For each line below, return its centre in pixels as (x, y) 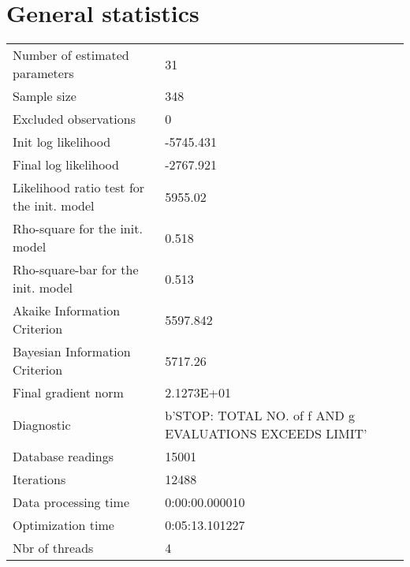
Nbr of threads (53, 548)
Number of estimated (71, 55)
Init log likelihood (62, 142)
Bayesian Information (72, 352)
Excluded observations (75, 119)
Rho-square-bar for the (76, 270)
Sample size (45, 96)
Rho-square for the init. (78, 229)
